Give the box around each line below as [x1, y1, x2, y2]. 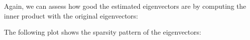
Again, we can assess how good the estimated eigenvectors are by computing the [4, 1, 247, 11]
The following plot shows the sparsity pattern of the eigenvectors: [4, 27, 201, 37]
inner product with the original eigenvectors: [4, 10, 138, 20]
